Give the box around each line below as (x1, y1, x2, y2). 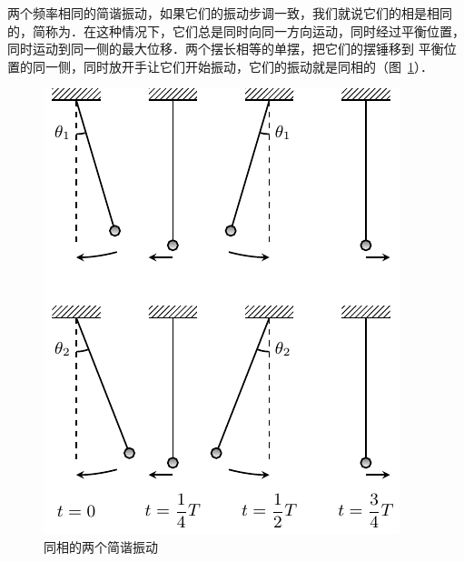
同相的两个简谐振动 (44, 537, 158, 556)
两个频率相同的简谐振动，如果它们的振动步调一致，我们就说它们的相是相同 (7, 4, 452, 22)
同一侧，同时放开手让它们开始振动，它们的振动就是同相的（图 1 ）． (32, 56, 433, 75)
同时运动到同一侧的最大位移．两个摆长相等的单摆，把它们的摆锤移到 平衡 (7, 39, 444, 58)
